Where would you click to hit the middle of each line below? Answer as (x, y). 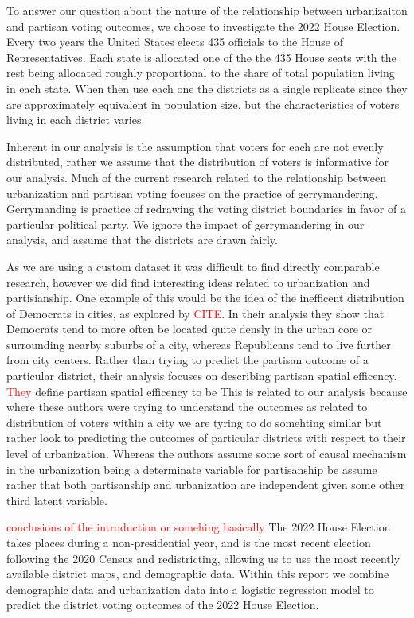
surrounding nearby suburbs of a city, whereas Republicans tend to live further (199, 344)
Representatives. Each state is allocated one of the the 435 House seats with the (201, 57)
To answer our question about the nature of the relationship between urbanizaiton (207, 10)
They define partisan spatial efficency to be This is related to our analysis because (207, 391)
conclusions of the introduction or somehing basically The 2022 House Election (199, 527)
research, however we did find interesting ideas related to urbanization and (188, 282)
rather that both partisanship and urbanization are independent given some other (206, 485)
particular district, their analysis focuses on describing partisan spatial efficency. (202, 376)
